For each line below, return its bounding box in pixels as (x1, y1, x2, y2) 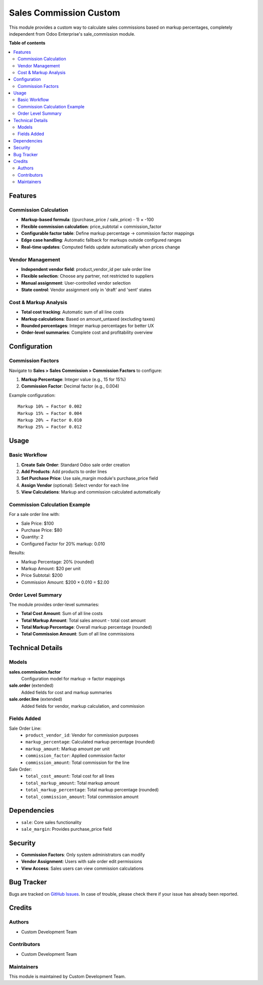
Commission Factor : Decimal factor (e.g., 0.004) (21, 383, 119, 389)
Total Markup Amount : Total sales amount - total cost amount (21, 617, 146, 623)
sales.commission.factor (9, 669, 61, 675)
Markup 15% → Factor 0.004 (18, 410, 82, 416)
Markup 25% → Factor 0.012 (18, 424, 82, 430)
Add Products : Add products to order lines (21, 469, 107, 474)
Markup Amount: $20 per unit (21, 565, 81, 571)
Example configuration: (9, 392, 56, 398)
